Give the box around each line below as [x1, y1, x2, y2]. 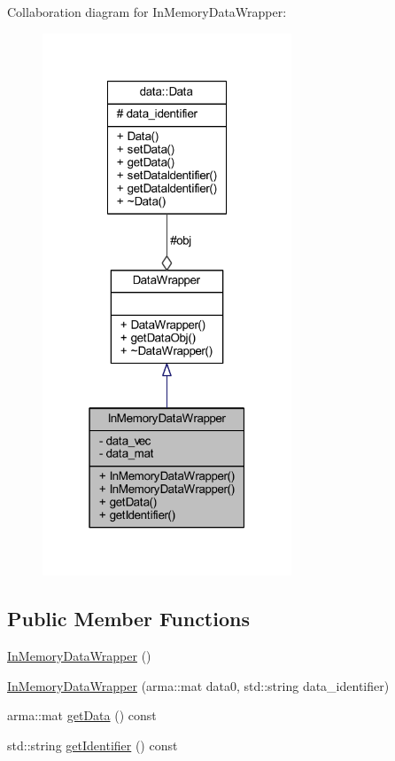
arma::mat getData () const [7, 706, 157, 725]
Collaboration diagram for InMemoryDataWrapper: [7, 3, 287, 20]
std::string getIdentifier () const [7, 736, 178, 755]
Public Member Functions [7, 605, 250, 632]
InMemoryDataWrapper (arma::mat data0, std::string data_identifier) [7, 676, 390, 694]
